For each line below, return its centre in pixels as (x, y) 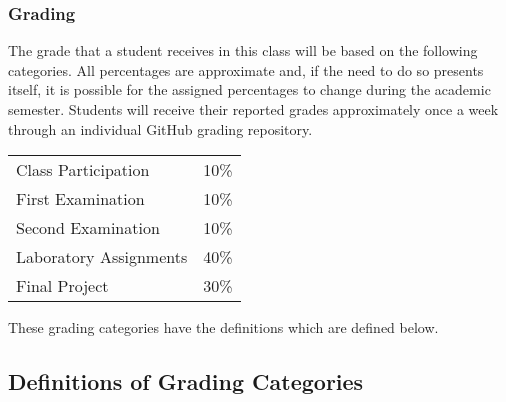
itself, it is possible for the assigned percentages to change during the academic (249, 89)
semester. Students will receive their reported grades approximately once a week (253, 109)
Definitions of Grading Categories (186, 381)
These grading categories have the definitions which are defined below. (223, 327)
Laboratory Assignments (102, 257)
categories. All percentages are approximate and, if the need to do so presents (246, 69)
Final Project (62, 286)
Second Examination (88, 228)
